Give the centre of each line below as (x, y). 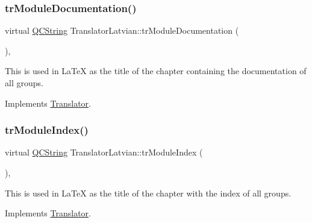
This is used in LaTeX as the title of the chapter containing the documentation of (156, 71)
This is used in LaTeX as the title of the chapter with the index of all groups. (148, 193)
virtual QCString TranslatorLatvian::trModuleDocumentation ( (122, 30)
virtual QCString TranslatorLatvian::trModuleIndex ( (104, 152)
